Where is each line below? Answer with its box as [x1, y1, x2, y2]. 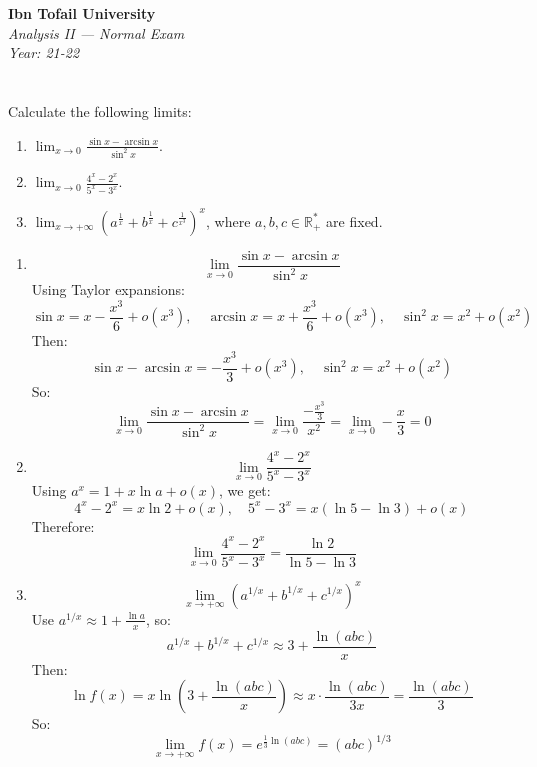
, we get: [219, 480, 271, 501]
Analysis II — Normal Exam [8, 22, 185, 43]
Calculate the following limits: [8, 100, 192, 121]
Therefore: [31, 515, 95, 536]
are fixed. [326, 210, 383, 231]
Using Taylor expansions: [31, 279, 185, 300]
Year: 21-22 [8, 42, 80, 63]
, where [205, 210, 251, 231]
